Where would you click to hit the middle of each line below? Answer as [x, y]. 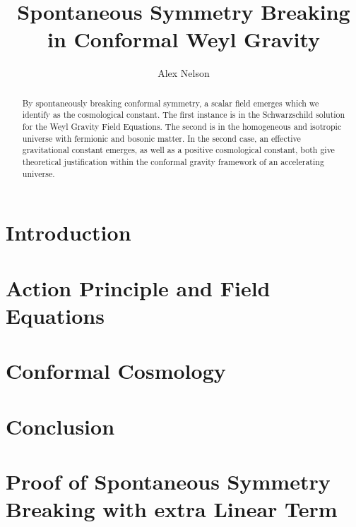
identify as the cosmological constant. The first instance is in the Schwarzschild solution [184, 115]
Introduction [69, 232]
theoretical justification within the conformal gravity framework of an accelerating [173, 161]
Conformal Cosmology [116, 371]
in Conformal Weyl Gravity [184, 39]
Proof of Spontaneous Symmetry [168, 481]
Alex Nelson [184, 73]
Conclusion [60, 426]
